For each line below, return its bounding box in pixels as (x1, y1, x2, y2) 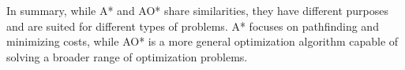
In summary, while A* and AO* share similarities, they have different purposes (6, 2, 389, 18)
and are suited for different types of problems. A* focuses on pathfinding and (6, 17, 379, 34)
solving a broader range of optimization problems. (6, 48, 248, 64)
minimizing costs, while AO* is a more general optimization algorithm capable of (6, 33, 399, 50)
